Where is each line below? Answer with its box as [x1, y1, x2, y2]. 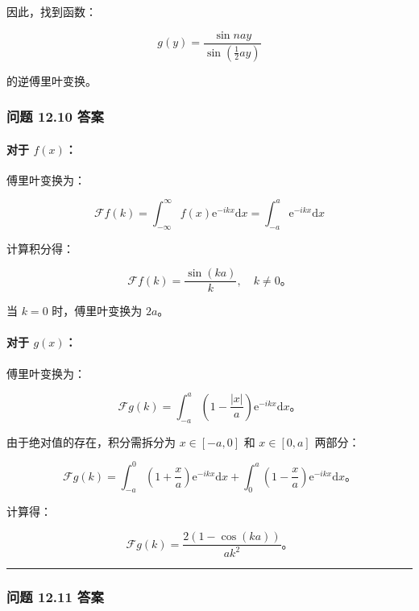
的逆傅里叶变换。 [6, 72, 97, 89]
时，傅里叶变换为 [52, 302, 143, 319]
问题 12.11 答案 [6, 587, 104, 607]
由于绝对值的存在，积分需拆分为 [6, 433, 176, 450]
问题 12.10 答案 [6, 106, 104, 127]
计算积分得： [6, 239, 74, 256]
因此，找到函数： [6, 3, 97, 19]
